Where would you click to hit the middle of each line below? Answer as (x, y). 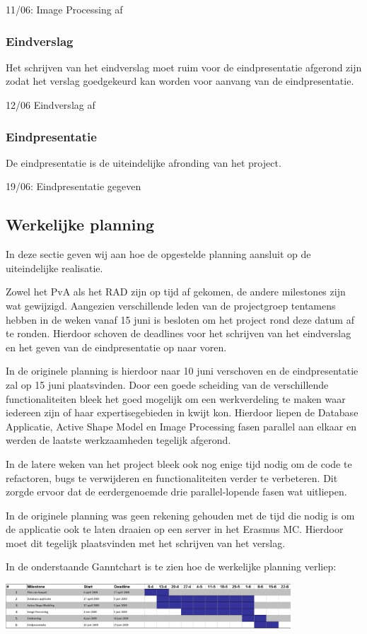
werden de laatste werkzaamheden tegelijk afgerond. (118, 440)
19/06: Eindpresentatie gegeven (74, 186)
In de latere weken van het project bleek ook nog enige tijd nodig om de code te (179, 463)
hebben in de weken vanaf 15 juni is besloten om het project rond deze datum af (180, 319)
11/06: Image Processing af (64, 9)
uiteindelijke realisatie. (54, 268)
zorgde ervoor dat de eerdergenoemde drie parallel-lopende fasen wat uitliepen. (176, 492)
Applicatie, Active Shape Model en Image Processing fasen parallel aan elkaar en (181, 426)
